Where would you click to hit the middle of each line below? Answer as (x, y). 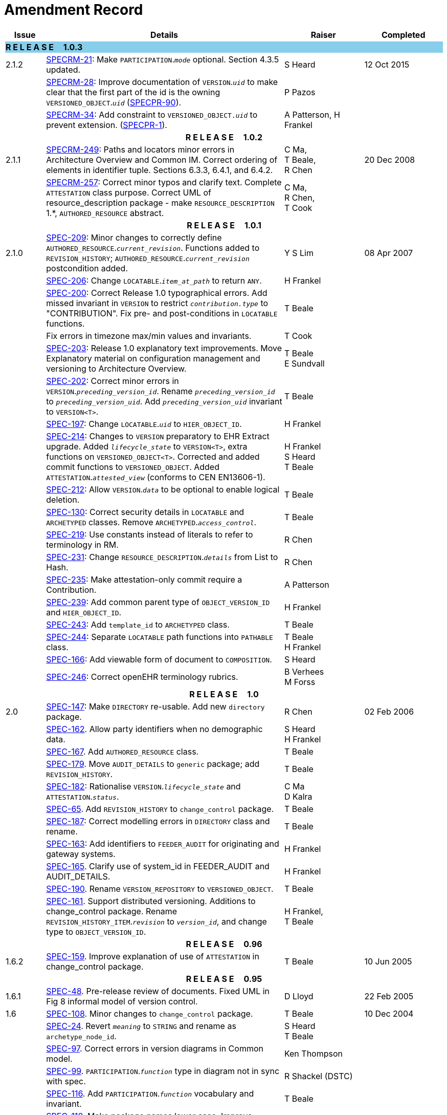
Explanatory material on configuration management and (153, 358)
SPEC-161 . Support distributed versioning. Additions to (151, 901)
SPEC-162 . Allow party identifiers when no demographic (154, 729)
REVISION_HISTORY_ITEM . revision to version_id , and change (157, 921)
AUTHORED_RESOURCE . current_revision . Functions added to (153, 248)
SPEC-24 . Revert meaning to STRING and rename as (141, 1026)
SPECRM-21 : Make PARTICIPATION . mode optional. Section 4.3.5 (163, 59)
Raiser (323, 35)
